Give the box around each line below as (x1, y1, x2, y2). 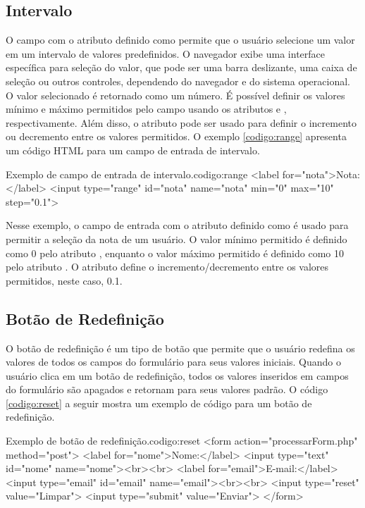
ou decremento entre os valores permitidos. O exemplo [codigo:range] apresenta (6, 129, 347, 144)
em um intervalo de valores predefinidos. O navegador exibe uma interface (6, 46, 325, 61)
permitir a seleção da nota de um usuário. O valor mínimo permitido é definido (6, 231, 347, 246)
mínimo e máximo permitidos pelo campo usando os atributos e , (6, 101, 287, 116)
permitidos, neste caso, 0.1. (6, 273, 123, 287)
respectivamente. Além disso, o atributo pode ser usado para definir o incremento (6, 115, 357, 130)
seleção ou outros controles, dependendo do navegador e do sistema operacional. (6, 73, 350, 88)
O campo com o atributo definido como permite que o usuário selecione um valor (6, 32, 355, 47)
